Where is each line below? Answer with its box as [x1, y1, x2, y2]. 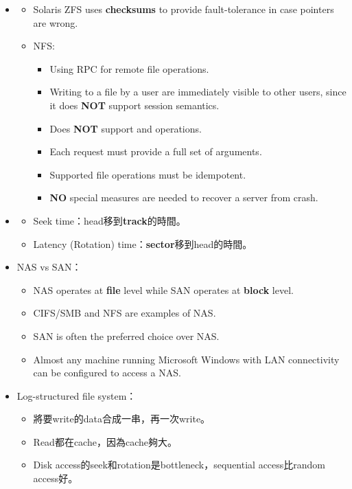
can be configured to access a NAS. [33, 365, 181, 380]
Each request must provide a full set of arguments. [49, 144, 262, 159]
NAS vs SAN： [16, 260, 82, 274]
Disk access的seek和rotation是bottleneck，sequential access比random [33, 457, 326, 472]
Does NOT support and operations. [49, 121, 202, 135]
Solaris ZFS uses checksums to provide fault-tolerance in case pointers [33, 2, 334, 16]
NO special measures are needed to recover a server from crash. [49, 190, 318, 205]
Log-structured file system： [16, 388, 137, 402]
